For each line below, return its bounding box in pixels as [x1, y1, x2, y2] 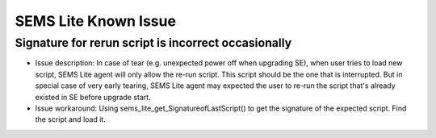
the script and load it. [35, 115, 107, 124]
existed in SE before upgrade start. [35, 92, 151, 102]
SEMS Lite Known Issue [15, 12, 177, 30]
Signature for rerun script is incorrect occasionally [15, 36, 292, 50]
